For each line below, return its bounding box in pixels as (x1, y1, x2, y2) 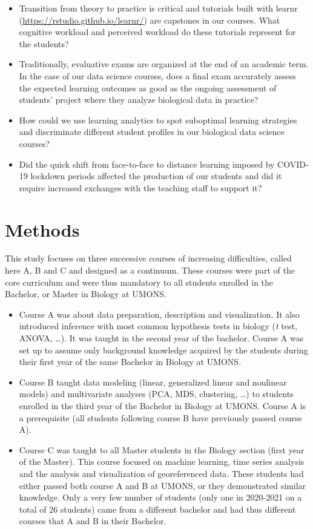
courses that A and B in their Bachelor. (19, 514, 166, 527)
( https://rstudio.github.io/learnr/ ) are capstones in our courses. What (19, 13, 280, 26)
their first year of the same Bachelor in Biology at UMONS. (19, 355, 242, 368)
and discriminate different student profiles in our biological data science (19, 125, 285, 138)
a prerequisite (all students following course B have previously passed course (19, 411, 302, 424)
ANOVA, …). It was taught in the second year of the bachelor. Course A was (19, 332, 304, 344)
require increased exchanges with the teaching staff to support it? (19, 181, 262, 194)
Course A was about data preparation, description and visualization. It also (19, 307, 300, 320)
